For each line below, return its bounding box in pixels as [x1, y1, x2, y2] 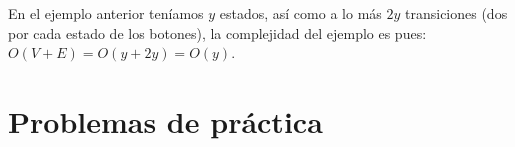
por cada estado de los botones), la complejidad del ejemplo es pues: [8, 22, 427, 43]
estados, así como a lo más [219, 3, 382, 23]
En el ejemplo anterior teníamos [8, 3, 204, 23]
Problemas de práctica [8, 100, 323, 141]
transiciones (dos [405, 3, 508, 23]
